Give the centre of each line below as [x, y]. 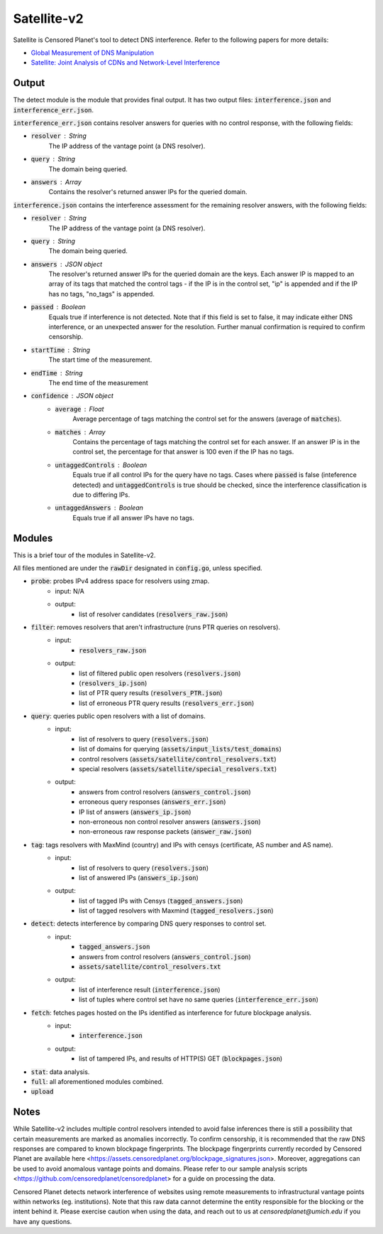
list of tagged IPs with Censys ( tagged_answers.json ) [161, 901]
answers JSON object [67, 264]
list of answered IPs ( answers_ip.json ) [139, 877]
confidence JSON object [72, 396]
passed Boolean [58, 307]
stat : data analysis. [60, 1072]
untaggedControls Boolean [101, 465]
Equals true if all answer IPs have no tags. [134, 517]
